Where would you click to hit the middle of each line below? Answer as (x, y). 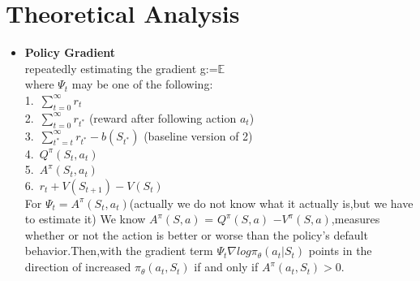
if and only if (226, 267)
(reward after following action (163, 117)
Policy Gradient (70, 52)
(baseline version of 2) (198, 135)
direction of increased (78, 267)
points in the (340, 251)
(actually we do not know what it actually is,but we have (271, 203)
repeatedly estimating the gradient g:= (121, 68)
